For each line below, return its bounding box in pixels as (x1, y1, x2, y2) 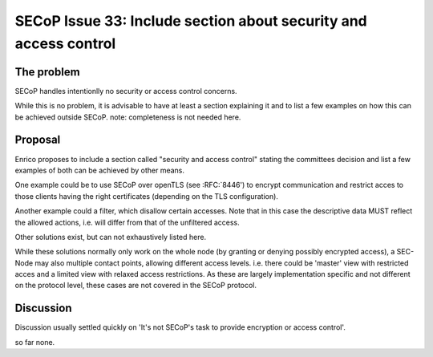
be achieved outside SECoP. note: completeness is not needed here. (14, 112, 241, 122)
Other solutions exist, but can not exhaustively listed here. (14, 232, 207, 241)
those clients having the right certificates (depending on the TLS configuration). (14, 191, 278, 201)
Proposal (14, 133, 61, 147)
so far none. (14, 337, 55, 347)
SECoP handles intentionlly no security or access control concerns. (14, 86, 237, 95)
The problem (14, 65, 80, 79)
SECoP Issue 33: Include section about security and (14, 12, 368, 30)
